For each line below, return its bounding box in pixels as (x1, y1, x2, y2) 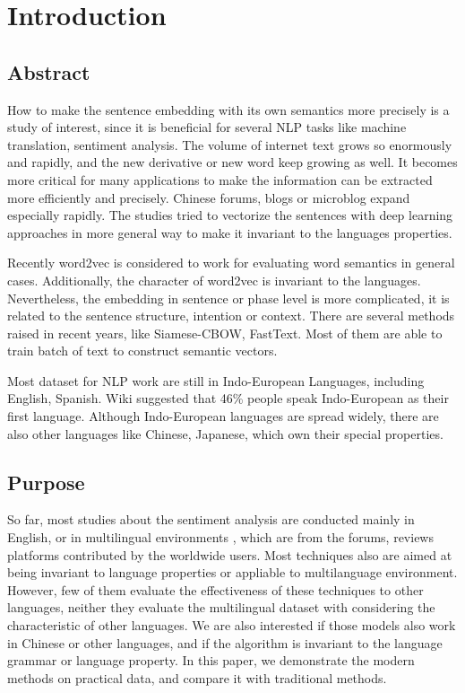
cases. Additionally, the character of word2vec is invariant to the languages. (7, 270, 421, 289)
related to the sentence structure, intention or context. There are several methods (7, 306, 455, 325)
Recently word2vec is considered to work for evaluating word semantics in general (7, 253, 455, 272)
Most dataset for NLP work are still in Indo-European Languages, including (7, 371, 425, 390)
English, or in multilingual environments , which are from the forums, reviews (7, 528, 434, 547)
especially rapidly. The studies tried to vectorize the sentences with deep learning (7, 206, 453, 224)
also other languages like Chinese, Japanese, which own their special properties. (7, 424, 443, 443)
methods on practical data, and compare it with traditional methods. (7, 668, 387, 687)
